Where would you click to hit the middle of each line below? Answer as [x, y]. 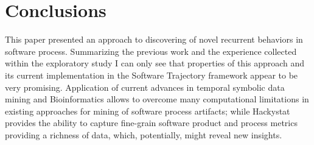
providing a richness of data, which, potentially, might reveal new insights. [144, 134]
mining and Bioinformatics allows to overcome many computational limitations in [157, 99]
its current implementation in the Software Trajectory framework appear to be [152, 75]
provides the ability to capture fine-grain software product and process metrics [151, 123]
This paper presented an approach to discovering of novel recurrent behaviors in [154, 39]
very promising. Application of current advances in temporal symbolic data [145, 87]
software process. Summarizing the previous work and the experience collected [151, 51]
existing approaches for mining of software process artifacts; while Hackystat [148, 111]
